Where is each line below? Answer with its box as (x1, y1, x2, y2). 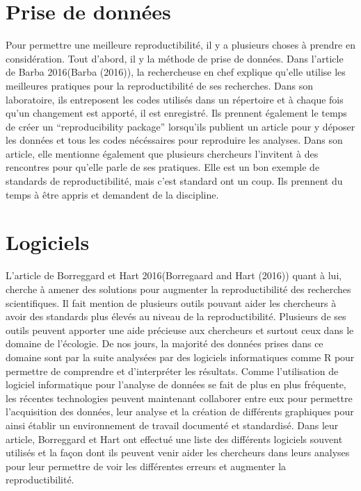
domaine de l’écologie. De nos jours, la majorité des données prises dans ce (6, 336, 323, 351)
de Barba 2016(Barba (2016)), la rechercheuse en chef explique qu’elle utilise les (6, 65, 346, 79)
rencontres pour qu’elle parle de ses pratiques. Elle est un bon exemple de (6, 160, 320, 174)
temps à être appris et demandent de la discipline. (6, 187, 219, 201)
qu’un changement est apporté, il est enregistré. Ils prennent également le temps (6, 106, 347, 120)
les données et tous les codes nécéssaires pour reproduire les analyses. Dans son (6, 133, 343, 147)
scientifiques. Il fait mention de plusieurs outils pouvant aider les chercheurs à (6, 295, 337, 310)
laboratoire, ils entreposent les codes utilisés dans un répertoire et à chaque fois (6, 92, 344, 106)
